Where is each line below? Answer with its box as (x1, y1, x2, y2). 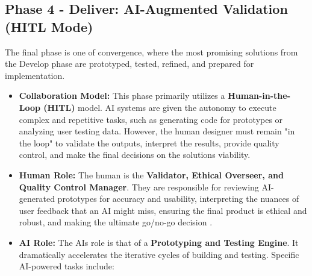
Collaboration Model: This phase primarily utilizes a (19, 89, 225, 102)
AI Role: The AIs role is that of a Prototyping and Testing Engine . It (19, 236, 299, 248)
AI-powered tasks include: (19, 260, 114, 272)
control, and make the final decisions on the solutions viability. (19, 148, 251, 161)
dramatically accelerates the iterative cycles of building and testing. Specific (19, 248, 299, 260)
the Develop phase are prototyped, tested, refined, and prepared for (5, 57, 254, 70)
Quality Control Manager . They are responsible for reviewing (19, 180, 259, 193)
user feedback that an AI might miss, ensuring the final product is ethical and (19, 204, 307, 216)
